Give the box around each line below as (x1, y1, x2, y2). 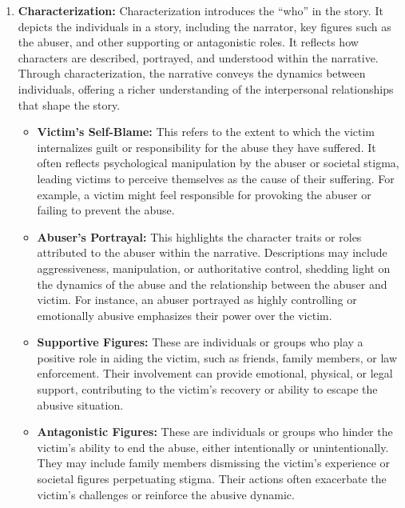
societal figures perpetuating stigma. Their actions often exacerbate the (37, 470, 387, 487)
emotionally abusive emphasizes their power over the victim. (37, 306, 332, 323)
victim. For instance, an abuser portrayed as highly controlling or (37, 291, 357, 308)
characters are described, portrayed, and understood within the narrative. (18, 49, 379, 66)
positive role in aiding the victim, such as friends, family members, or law (37, 349, 398, 366)
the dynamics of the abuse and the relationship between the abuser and (37, 275, 387, 292)
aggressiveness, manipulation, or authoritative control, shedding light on (37, 259, 391, 276)
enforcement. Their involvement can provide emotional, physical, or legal (37, 365, 393, 382)
